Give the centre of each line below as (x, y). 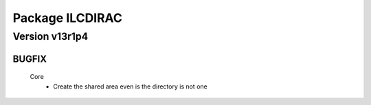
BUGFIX (30, 59)
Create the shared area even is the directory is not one (130, 86)
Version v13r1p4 (50, 36)
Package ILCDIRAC (68, 18)
